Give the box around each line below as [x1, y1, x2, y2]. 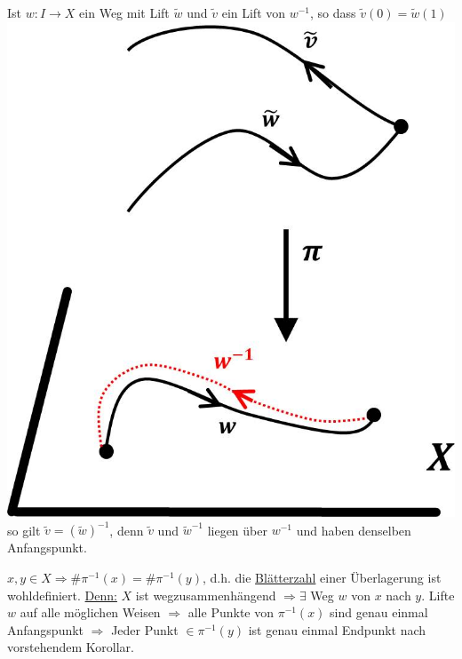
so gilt [7, 520, 41, 539]
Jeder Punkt [111, 620, 179, 639]
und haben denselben [296, 520, 411, 539]
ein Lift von [221, 4, 286, 21]
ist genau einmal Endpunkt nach [248, 620, 426, 639]
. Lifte [421, 585, 455, 604]
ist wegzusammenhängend [135, 585, 276, 604]
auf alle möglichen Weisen [20, 603, 161, 622]
